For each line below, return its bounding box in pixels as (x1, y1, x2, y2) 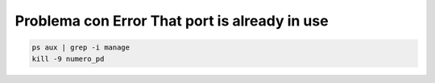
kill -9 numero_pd (31, 54, 105, 63)
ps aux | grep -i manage (31, 43, 130, 52)
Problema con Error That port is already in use (14, 12, 329, 30)
